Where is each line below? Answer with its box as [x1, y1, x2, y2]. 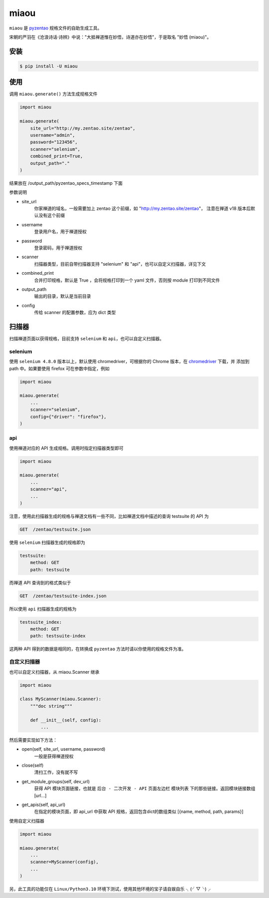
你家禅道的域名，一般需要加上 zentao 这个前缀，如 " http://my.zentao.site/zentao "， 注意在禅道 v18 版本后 [34, 205, 251, 212]
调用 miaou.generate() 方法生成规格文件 [9, 91, 98, 97]
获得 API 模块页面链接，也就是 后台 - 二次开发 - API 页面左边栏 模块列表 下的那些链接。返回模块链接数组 [34, 786, 256, 792]
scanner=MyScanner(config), [30, 859, 99, 865]
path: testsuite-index [30, 633, 86, 639]
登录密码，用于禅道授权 [34, 245, 82, 251]
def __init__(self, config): [30, 717, 102, 723]
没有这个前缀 [38, 212, 65, 218]
